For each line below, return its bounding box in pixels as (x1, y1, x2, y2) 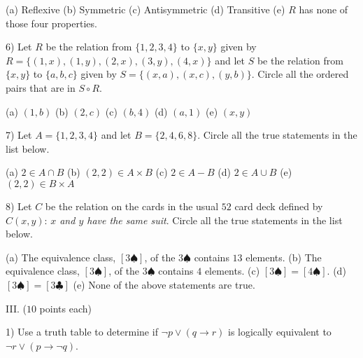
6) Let (6, 39, 32, 54)
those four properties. (6, 15, 97, 30)
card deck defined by (234, 198, 323, 213)
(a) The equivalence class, (6, 249, 116, 264)
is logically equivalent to (227, 324, 332, 339)
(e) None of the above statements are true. (73, 277, 255, 291)
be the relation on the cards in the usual (45, 198, 219, 213)
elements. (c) (204, 263, 260, 278)
